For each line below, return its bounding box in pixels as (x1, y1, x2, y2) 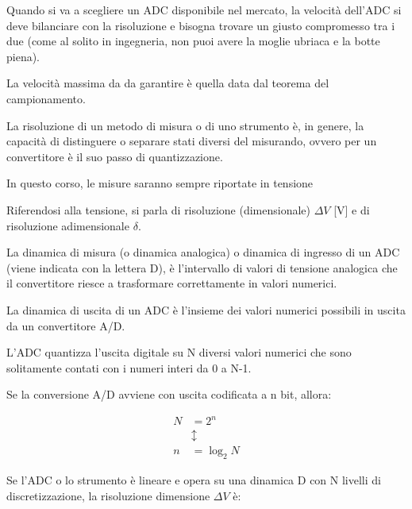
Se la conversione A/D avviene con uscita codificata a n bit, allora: (6, 386, 332, 403)
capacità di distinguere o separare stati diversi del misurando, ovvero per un (6, 133, 377, 149)
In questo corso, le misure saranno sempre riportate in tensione (6, 175, 314, 191)
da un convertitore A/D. (6, 317, 125, 334)
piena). (6, 48, 40, 64)
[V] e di (333, 201, 370, 218)
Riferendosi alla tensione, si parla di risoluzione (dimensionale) (6, 201, 310, 218)
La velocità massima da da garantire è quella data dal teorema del (6, 75, 329, 91)
